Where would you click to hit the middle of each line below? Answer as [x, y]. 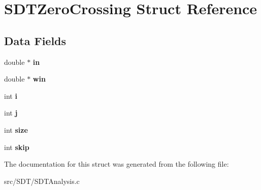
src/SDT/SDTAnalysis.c [42, 181]
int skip [17, 147]
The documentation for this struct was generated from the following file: [117, 164]
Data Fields [35, 40]
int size [16, 129]
